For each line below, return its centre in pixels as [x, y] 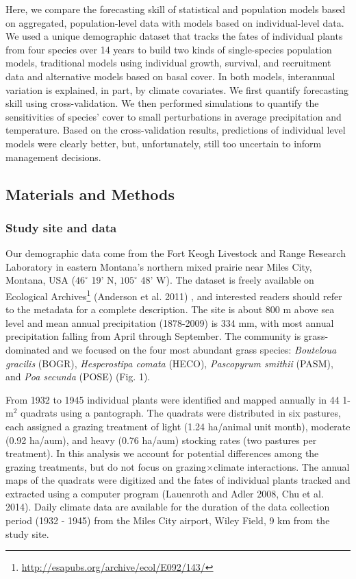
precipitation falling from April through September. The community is [153, 336]
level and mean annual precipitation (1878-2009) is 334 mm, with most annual [170, 322]
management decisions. [53, 157]
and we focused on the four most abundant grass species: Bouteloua [195, 349]
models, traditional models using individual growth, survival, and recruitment [168, 63]
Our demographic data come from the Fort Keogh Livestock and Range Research [176, 253]
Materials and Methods [90, 194]
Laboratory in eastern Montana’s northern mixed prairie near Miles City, [159, 266]
